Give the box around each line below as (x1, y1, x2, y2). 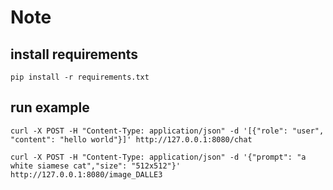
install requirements (10, 46, 139, 63)
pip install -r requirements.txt (10, 72, 150, 82)
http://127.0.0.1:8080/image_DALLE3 (10, 169, 163, 180)
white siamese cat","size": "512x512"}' (10, 161, 182, 171)
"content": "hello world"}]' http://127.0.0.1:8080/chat (10, 134, 253, 145)
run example (10, 99, 90, 116)
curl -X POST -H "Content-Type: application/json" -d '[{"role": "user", (10, 126, 325, 136)
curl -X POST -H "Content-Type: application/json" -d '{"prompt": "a (10, 152, 307, 162)
